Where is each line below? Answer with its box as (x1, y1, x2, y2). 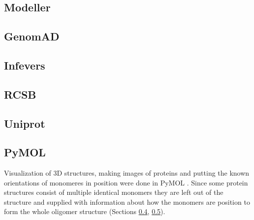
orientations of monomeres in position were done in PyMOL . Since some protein (4, 177, 248, 187)
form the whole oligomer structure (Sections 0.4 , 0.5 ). (4, 206, 165, 217)
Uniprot (4, 115, 45, 131)
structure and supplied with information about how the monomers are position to (4, 196, 250, 207)
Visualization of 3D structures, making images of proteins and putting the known (4, 168, 250, 178)
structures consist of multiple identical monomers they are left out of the (4, 187, 223, 197)
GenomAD (4, 29, 60, 44)
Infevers (4, 57, 45, 73)
